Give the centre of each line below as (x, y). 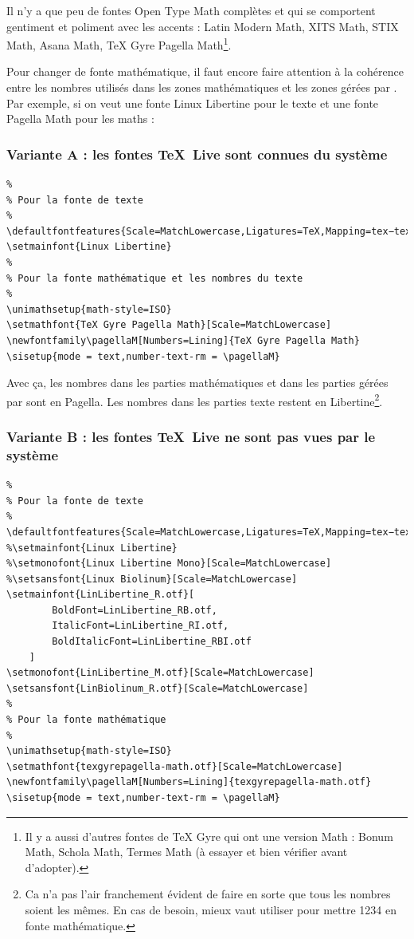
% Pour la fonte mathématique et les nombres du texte (155, 278)
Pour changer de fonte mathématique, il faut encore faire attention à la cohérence (205, 71)
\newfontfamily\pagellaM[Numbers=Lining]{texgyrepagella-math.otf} (189, 782)
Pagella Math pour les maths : (80, 118)
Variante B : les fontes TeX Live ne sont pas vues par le (191, 436)
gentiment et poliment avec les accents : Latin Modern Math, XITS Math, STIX (203, 26)
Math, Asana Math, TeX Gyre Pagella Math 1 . (119, 43)
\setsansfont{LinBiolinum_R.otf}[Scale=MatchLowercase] (158, 688)
